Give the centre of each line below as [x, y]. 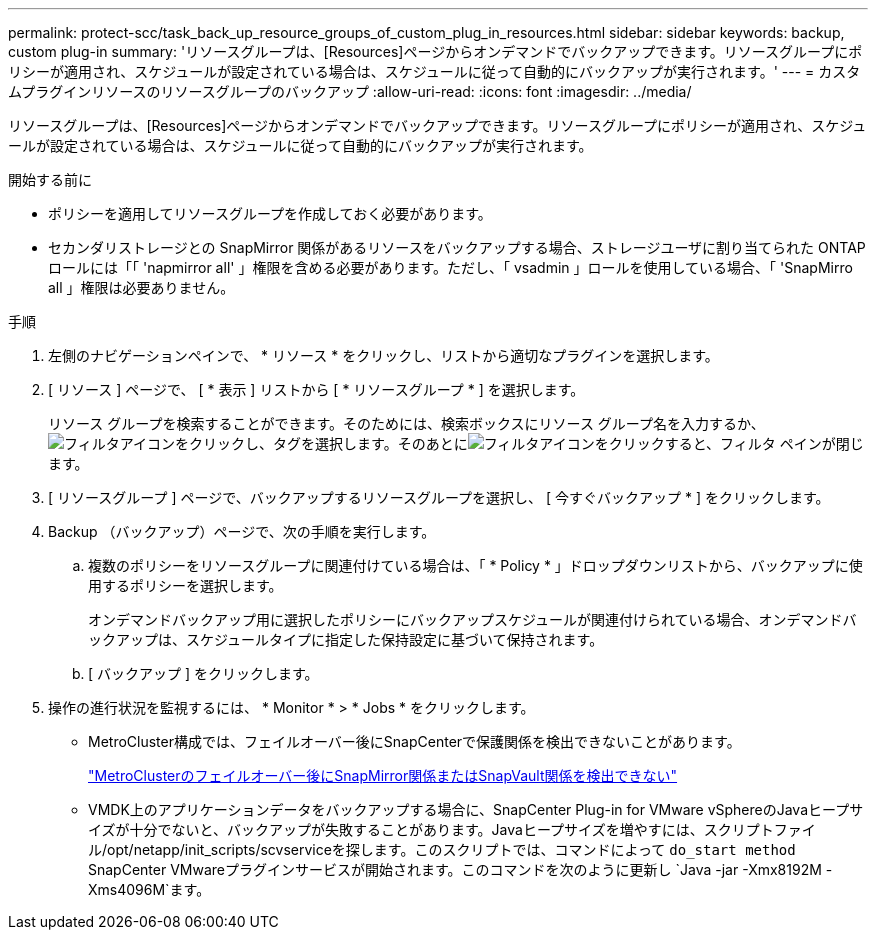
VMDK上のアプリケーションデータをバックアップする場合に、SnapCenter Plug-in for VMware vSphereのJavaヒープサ [476, 809]
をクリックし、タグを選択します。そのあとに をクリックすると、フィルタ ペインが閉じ [519, 443]
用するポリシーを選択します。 [185, 585]
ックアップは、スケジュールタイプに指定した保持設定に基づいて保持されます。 [346, 639]
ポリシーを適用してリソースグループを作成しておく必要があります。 [270, 213]
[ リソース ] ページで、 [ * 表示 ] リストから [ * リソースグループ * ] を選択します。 [316, 389]
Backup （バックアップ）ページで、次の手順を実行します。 [242, 531]
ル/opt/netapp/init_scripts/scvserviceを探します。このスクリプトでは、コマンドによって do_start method [442, 849]
